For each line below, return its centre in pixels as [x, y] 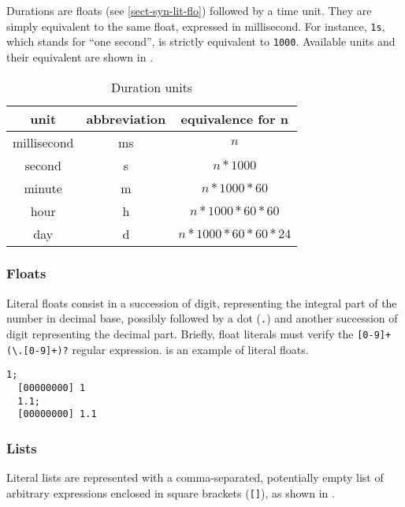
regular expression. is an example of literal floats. [190, 349]
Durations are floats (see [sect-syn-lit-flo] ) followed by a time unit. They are [189, 10]
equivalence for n [234, 118]
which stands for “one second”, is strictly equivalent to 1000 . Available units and [201, 41]
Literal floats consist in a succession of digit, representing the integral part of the [202, 302]
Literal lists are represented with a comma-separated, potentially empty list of [195, 477]
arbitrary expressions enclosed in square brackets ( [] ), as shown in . [171, 492]
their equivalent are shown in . [80, 56]
